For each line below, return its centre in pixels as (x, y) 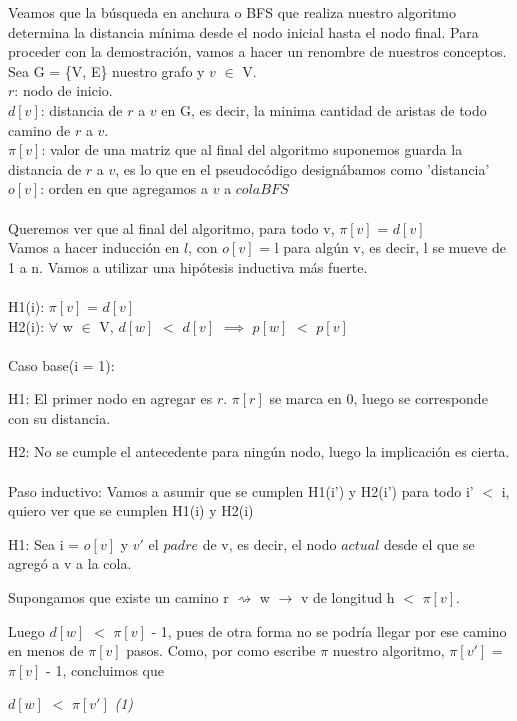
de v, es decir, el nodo (269, 543)
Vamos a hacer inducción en (94, 247)
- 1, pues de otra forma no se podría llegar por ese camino (329, 630)
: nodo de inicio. (63, 90)
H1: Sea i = (44, 543)
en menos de (46, 650)
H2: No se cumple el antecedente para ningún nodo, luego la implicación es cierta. (259, 451)
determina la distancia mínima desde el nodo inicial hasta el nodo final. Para (243, 31)
